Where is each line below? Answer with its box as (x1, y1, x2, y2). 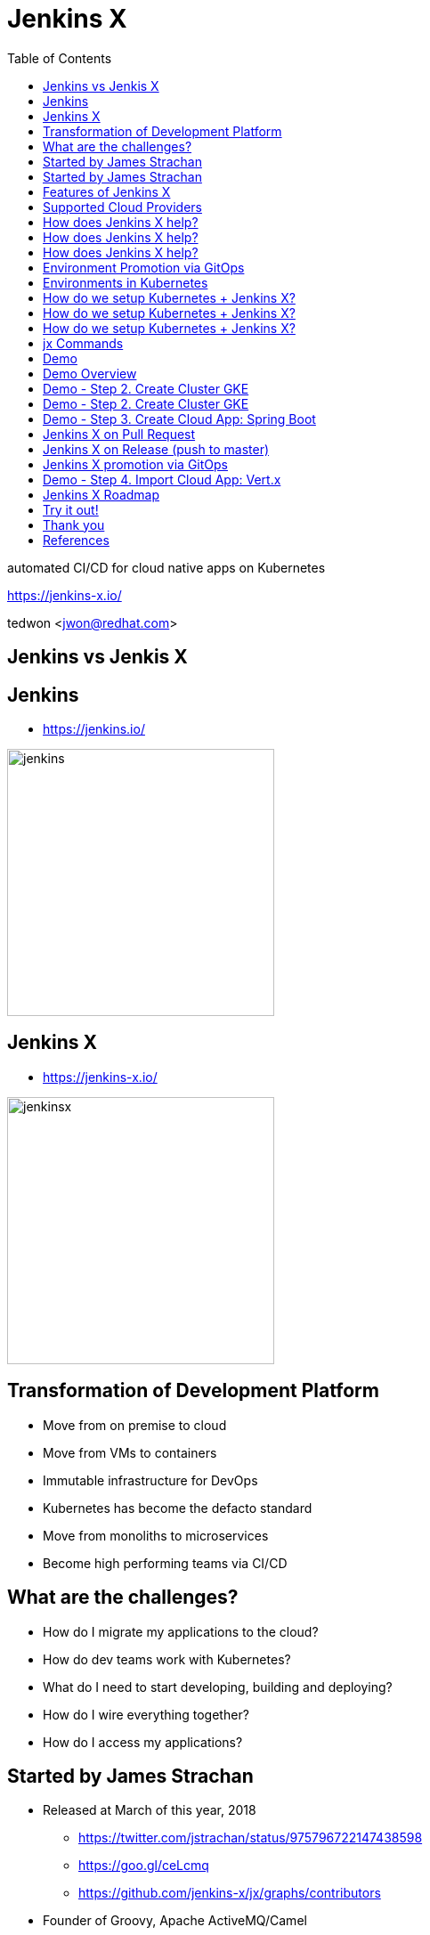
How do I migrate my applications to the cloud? (43, 1623, 319, 1639)
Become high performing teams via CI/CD (43, 1555, 288, 1571)
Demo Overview (43, 365, 137, 381)
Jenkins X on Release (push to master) (43, 441, 270, 457)
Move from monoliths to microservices (43, 1527, 269, 1543)
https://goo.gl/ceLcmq (78, 1858, 209, 1874)
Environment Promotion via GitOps (43, 259, 245, 275)
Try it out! (43, 501, 99, 517)
